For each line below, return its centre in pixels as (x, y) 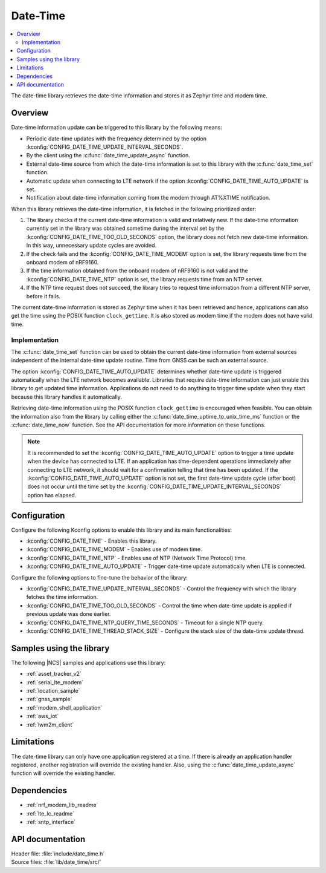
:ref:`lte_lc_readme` (50, 813)
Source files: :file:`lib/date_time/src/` (56, 862)
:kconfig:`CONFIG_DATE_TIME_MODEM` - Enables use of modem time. (114, 549)
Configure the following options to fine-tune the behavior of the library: (100, 577)
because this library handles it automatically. (66, 397)
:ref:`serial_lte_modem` (55, 682)
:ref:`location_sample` (53, 691)
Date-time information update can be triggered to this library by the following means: (117, 128)
